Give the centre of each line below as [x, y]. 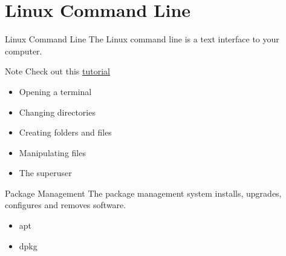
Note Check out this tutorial [57, 71]
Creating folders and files [65, 132]
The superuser [45, 173]
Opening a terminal [55, 91]
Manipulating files [52, 152]
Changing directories [57, 112]
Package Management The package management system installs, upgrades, [143, 193]
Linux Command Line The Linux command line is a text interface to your [142, 39]
